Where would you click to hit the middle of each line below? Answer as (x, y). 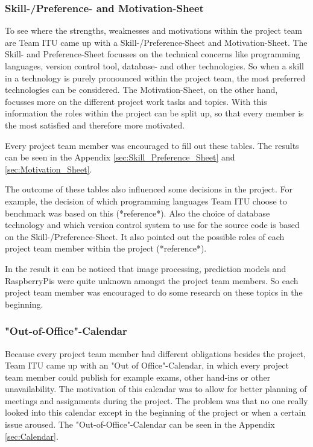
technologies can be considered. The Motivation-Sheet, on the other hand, (141, 90)
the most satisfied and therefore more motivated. (95, 125)
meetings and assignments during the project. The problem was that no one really (156, 400)
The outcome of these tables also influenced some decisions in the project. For (149, 189)
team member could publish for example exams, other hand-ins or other (138, 377)
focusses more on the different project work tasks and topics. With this (136, 101)
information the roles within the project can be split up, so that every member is (154, 113)
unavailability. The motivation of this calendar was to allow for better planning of (156, 389)
